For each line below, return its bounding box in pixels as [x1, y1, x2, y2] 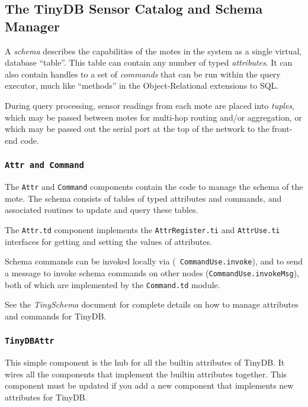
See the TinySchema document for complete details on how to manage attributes [5, 298, 299, 311]
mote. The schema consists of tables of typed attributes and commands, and [5, 192, 282, 204]
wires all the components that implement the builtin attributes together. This [5, 367, 287, 380]
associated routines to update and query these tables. [5, 204, 198, 216]
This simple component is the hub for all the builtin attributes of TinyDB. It [5, 356, 285, 369]
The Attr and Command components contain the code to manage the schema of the [5, 180, 303, 193]
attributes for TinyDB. [5, 390, 88, 403]
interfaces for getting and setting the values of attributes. [5, 235, 213, 247]
